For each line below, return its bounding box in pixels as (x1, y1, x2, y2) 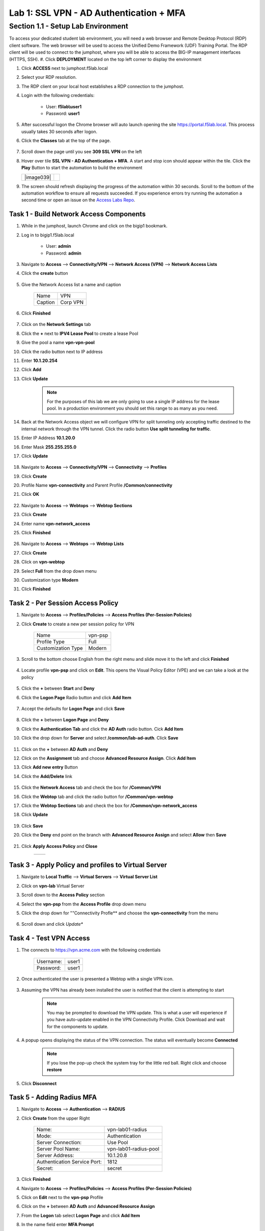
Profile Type (36, 638, 65, 645)
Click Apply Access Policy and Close (21, 843, 98, 849)
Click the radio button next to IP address (21, 349, 103, 355)
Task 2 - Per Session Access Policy (9, 599, 119, 608)
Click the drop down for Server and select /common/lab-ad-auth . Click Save (21, 735, 179, 741)
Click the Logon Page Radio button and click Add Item (21, 694, 132, 700)
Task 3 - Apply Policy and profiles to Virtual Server (9, 861, 167, 869)
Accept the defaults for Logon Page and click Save (21, 706, 125, 712)
